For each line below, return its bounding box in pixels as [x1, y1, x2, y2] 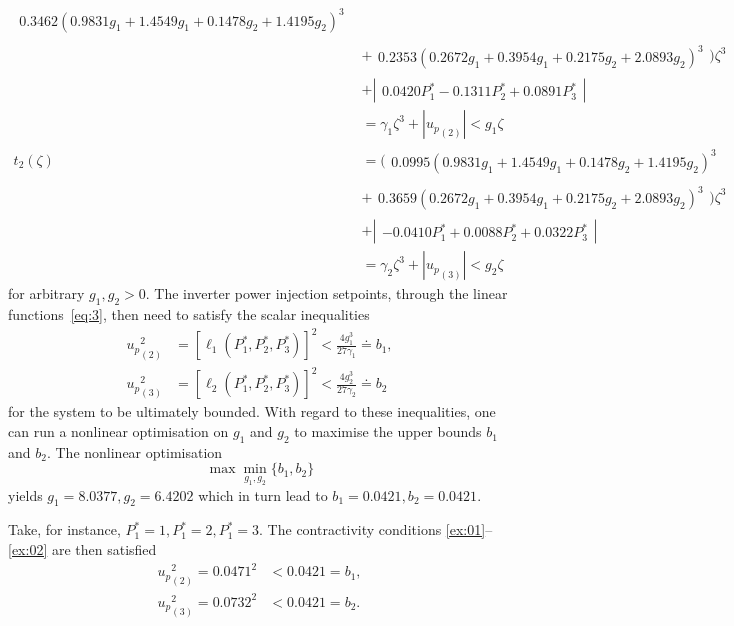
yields [8, 484, 43, 505]
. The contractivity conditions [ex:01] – [259, 519, 493, 540]
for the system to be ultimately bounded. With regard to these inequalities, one [8, 401, 496, 422]
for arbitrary [8, 283, 85, 304]
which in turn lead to [198, 484, 328, 505]
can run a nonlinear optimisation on [8, 421, 229, 442]
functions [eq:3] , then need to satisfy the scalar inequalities [8, 304, 370, 325]
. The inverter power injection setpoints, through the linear [145, 283, 508, 304]
